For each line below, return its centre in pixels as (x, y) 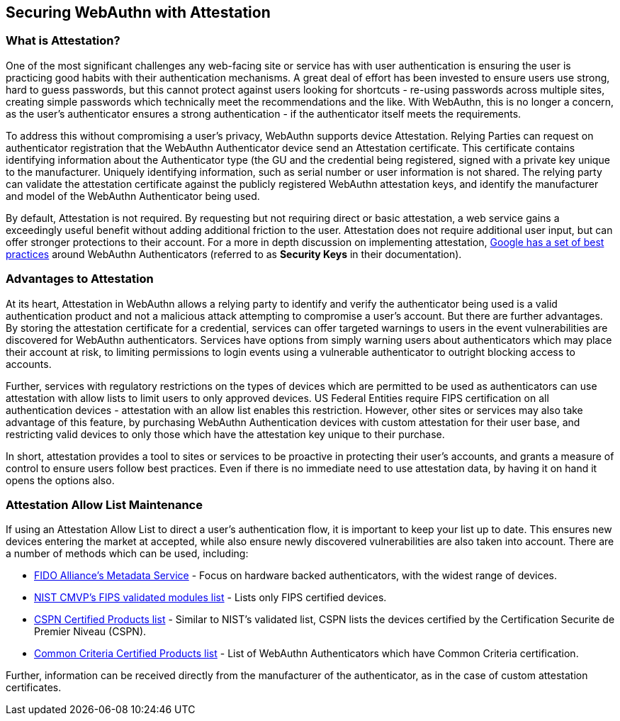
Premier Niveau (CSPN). (90, 632)
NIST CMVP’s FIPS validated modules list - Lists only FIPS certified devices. (210, 598)
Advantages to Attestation (80, 279)
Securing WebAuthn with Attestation (138, 12)
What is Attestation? (63, 41)
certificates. (34, 688)
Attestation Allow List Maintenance (104, 504)
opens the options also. (60, 480)
